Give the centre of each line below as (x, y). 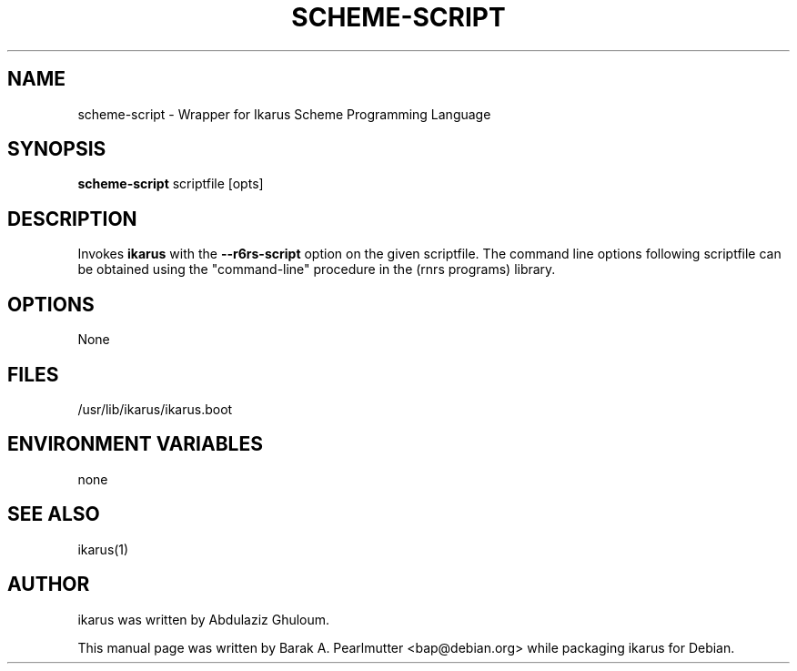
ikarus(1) (103, 549)
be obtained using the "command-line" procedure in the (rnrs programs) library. (317, 269)
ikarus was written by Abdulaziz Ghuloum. (204, 619)
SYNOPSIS (57, 149)
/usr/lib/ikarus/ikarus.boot (155, 409)
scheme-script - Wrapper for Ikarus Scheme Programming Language (284, 114)
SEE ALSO (54, 514)
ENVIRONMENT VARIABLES (135, 444)
